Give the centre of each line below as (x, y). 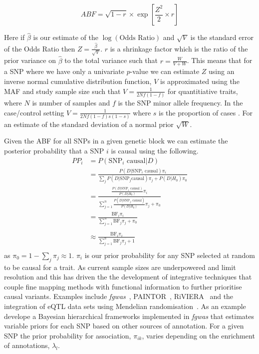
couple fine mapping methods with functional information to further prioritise (123, 286)
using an (222, 71)
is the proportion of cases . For (206, 112)
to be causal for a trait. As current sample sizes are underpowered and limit (120, 267)
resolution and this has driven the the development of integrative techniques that (128, 277)
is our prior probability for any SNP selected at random (170, 255)
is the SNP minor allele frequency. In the (180, 102)
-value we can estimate (165, 71)
